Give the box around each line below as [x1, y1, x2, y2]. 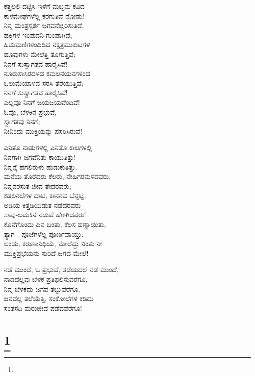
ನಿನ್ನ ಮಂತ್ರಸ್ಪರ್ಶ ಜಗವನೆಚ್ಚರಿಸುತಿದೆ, [4, 20, 84, 30]
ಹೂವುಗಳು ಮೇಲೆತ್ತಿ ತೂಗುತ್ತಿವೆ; [4, 49, 76, 59]
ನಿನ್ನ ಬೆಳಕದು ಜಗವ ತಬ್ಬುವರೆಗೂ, [4, 283, 80, 294]
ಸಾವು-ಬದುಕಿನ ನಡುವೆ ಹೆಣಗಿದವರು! [4, 209, 86, 220]
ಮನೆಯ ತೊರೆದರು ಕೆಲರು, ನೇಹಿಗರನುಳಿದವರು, [4, 171, 111, 181]
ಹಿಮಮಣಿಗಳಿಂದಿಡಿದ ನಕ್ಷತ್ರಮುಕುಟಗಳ [4, 39, 90, 50]
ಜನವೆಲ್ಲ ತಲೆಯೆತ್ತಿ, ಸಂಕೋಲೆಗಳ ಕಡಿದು [4, 293, 94, 303]
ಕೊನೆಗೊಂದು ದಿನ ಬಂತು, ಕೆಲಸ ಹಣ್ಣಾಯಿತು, [4, 219, 106, 229]
